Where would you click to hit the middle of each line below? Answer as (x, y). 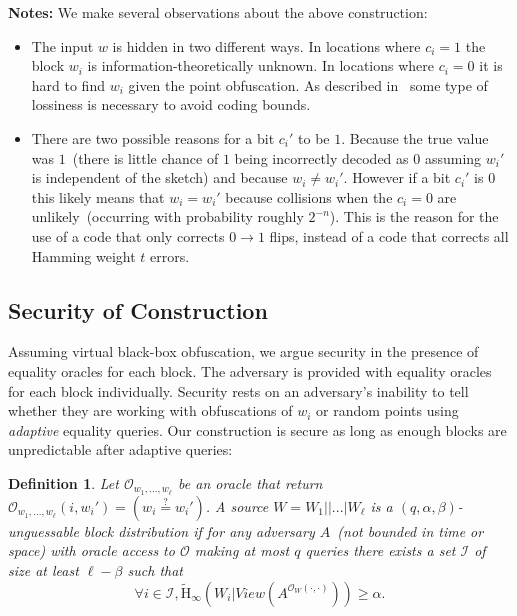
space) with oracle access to (91, 550)
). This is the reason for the (414, 216)
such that (155, 569)
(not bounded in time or (410, 530)
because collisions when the (309, 196)
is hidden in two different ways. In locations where (266, 45)
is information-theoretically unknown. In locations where (261, 65)
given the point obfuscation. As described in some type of (308, 84)
